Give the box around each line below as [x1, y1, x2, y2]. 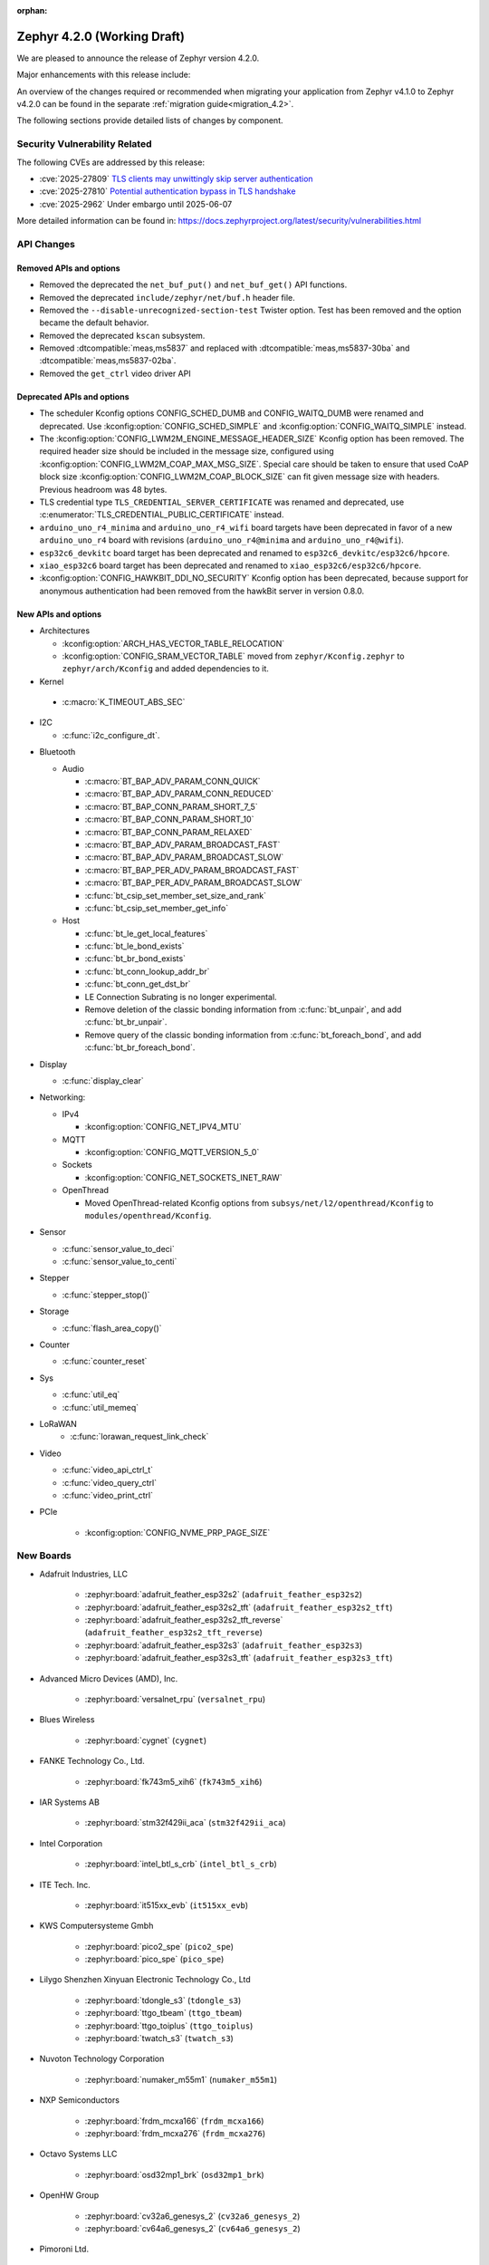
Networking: [39, 1092, 86, 1103]
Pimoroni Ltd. [39, 2243, 90, 2255]
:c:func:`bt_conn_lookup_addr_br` [84, 966, 210, 977]
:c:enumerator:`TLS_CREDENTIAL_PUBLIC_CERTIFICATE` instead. [39, 509, 284, 520]
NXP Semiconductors [39, 2095, 120, 2106]
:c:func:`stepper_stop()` [62, 1289, 150, 1300]
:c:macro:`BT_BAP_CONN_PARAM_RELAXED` [84, 826, 253, 837]
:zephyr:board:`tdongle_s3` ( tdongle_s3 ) [84, 1994, 242, 2006]
